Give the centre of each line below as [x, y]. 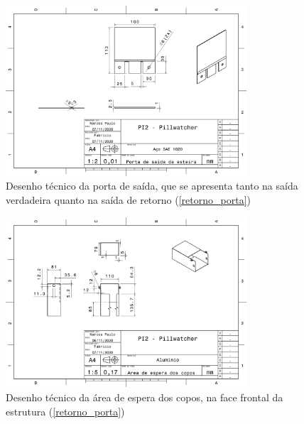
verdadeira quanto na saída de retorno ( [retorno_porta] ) [128, 200]
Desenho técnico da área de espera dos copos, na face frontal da [145, 397]
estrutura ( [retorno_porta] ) [65, 411]
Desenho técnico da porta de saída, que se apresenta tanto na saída [152, 186]
